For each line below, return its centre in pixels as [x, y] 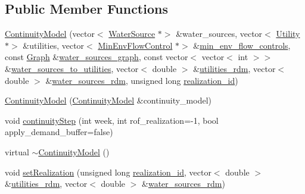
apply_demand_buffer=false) [59, 132]
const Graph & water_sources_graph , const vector [97, 57]
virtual [17, 151]
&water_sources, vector [219, 34]
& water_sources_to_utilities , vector [72, 68]
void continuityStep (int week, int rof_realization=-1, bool [112, 120]
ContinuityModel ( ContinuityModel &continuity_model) [108, 100]
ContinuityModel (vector [50, 34]
